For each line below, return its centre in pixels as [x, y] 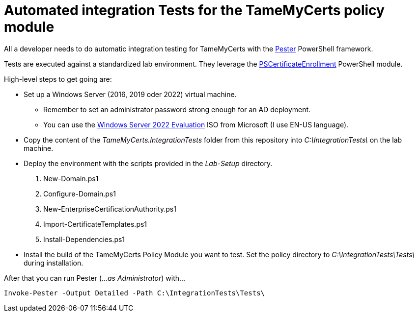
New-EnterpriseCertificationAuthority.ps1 [110, 209]
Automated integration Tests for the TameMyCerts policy [194, 10]
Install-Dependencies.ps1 [84, 239]
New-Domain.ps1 [71, 178]
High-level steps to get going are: [58, 79]
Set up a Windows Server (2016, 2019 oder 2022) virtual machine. [130, 94]
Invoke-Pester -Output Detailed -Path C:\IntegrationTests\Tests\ [135, 293]
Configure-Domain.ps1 [80, 194]
